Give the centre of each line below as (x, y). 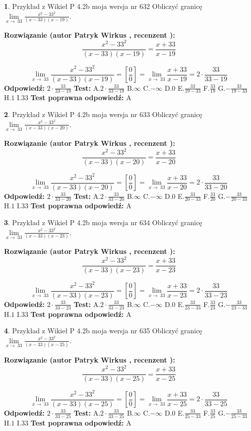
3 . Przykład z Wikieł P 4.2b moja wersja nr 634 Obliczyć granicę (103, 222)
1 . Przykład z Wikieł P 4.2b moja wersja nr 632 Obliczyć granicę (103, 6)
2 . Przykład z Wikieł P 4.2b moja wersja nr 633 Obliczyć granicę (103, 114)
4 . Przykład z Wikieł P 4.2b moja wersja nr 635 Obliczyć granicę (103, 331)
